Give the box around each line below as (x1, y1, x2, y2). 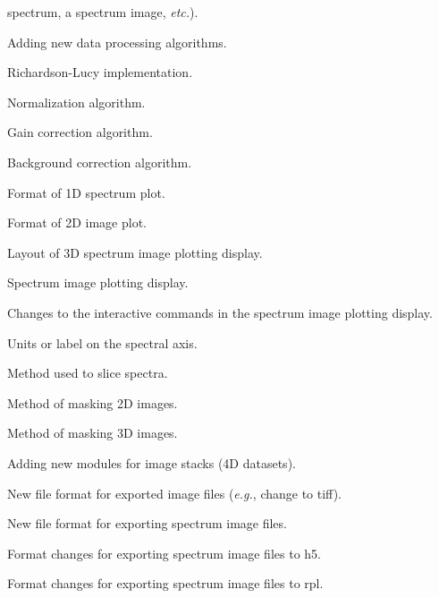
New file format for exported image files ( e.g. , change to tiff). (7, 483, 342, 502)
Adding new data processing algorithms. (7, 32, 227, 51)
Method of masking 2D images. (7, 393, 178, 412)
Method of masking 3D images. (7, 423, 178, 442)
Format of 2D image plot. (7, 213, 147, 232)
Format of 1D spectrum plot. (7, 183, 165, 201)
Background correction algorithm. (7, 152, 192, 171)
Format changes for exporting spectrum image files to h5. (7, 543, 321, 562)
